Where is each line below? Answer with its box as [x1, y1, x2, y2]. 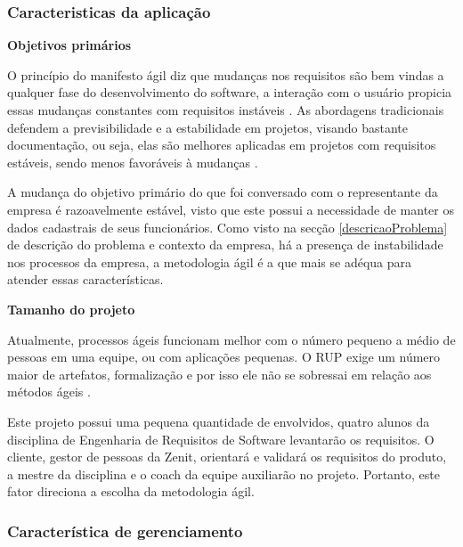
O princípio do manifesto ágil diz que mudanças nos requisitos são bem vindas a [7, 65, 444, 84]
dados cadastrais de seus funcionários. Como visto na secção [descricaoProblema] [7, 217, 448, 236]
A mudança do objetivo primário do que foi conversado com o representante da [7, 183, 438, 201]
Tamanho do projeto [7, 299, 135, 318]
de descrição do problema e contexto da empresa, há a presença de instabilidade [7, 235, 443, 254]
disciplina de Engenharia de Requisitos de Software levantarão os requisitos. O [7, 429, 435, 448]
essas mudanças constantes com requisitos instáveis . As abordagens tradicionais [7, 101, 444, 118]
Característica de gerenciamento [7, 519, 243, 542]
